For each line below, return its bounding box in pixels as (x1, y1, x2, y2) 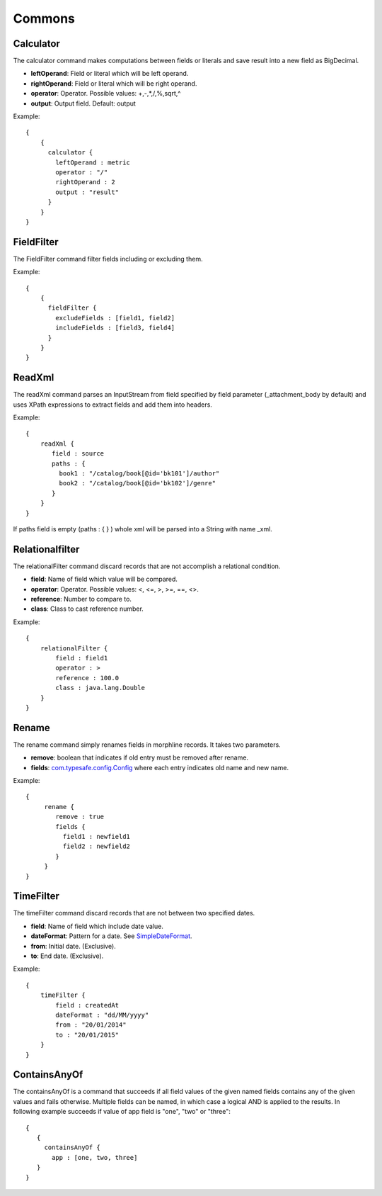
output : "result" (55, 188, 120, 196)
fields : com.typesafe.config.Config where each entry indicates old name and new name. (30, 763, 289, 772)
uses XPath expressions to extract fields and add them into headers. (13, 400, 212, 409)
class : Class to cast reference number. (30, 604, 144, 613)
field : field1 (55, 654, 108, 662)
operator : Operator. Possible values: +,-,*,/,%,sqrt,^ (30, 89, 181, 98)
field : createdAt (55, 1001, 120, 1009)
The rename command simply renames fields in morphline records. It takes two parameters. (13, 740, 281, 749)
